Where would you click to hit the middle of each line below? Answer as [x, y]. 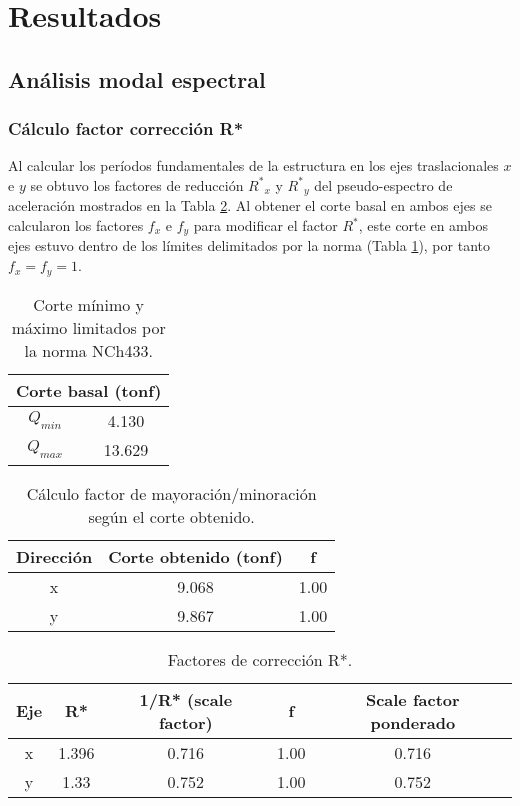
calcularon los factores [76, 225]
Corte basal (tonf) [89, 390]
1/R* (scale [186, 699]
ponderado [413, 722]
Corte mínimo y [89, 304]
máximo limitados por [88, 327]
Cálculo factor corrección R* [126, 128]
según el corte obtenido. [171, 516]
